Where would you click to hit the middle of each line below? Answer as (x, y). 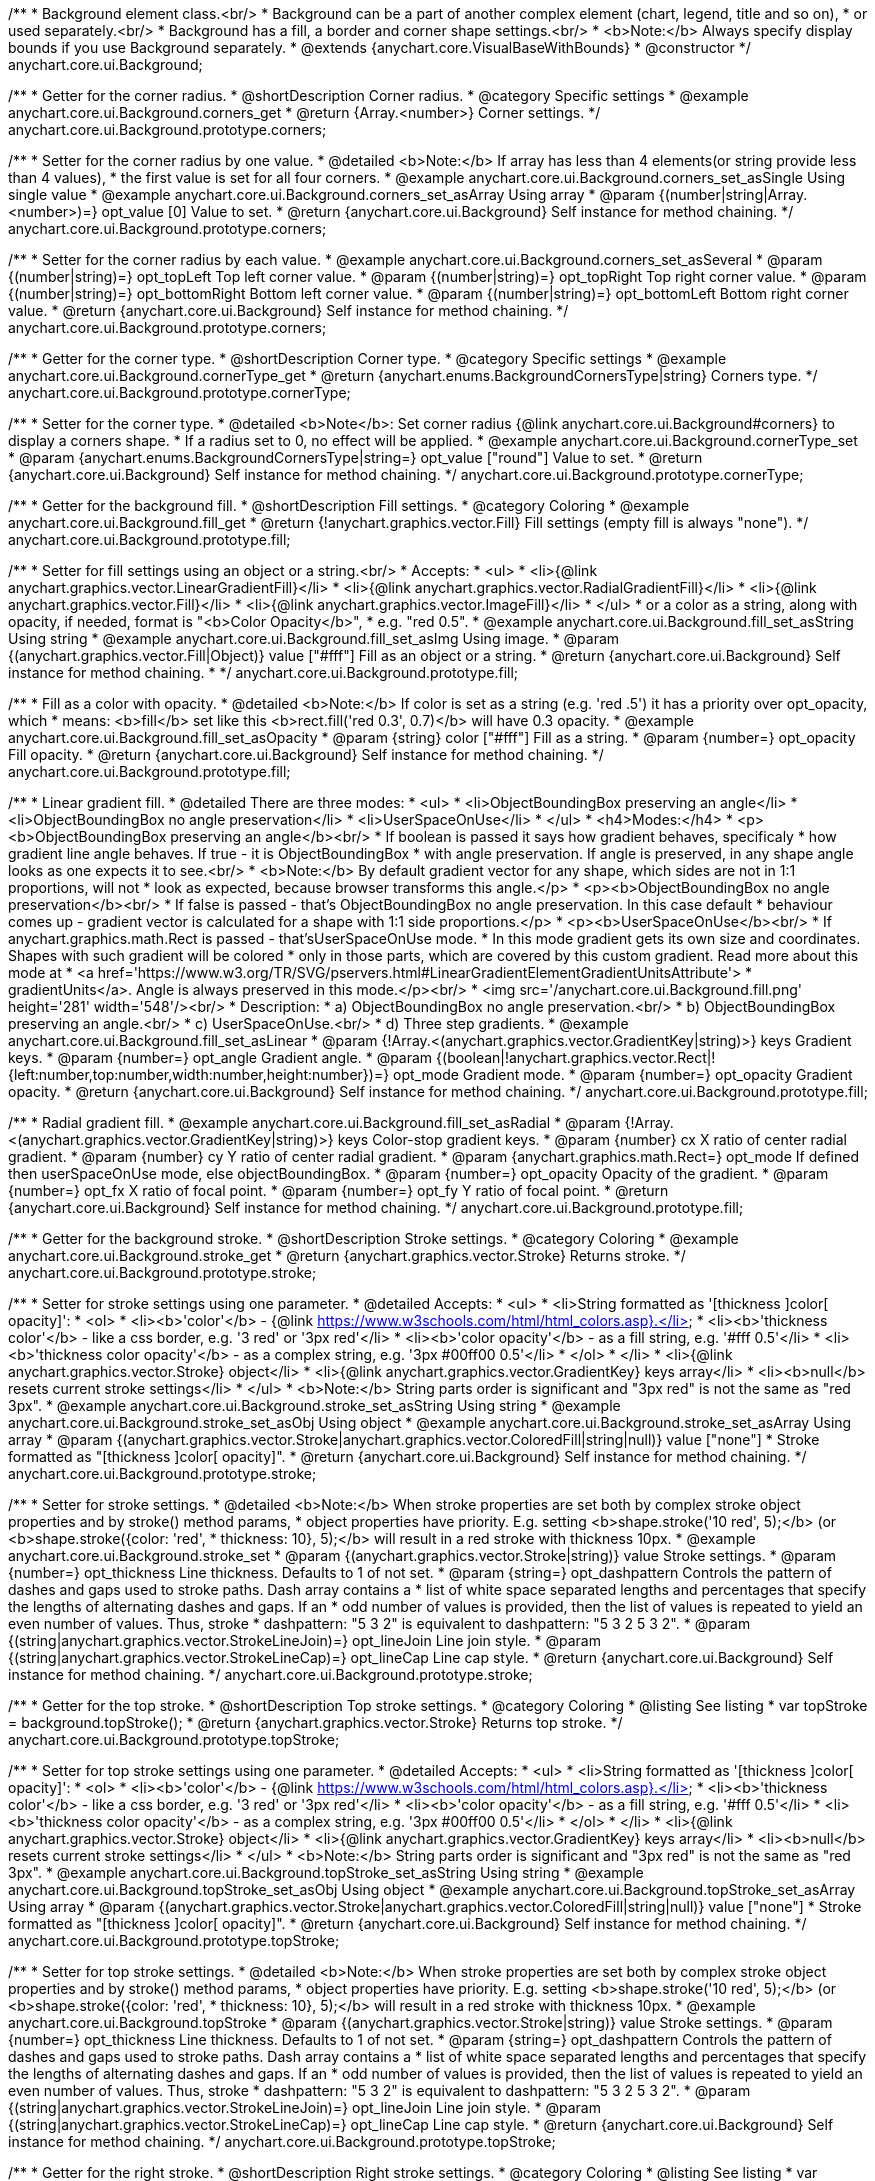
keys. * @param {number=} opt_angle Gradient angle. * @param (220, 1057)
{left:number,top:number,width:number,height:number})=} (199, 1074)
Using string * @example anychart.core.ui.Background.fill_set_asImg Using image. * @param (314, 638)
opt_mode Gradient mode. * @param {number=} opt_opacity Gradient (623, 1074)
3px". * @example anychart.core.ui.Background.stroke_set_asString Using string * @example (314, 1405)
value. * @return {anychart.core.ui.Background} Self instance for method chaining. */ (288, 310)
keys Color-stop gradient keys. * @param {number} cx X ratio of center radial (592, 1139)
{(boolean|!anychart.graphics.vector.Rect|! (576, 1057)
